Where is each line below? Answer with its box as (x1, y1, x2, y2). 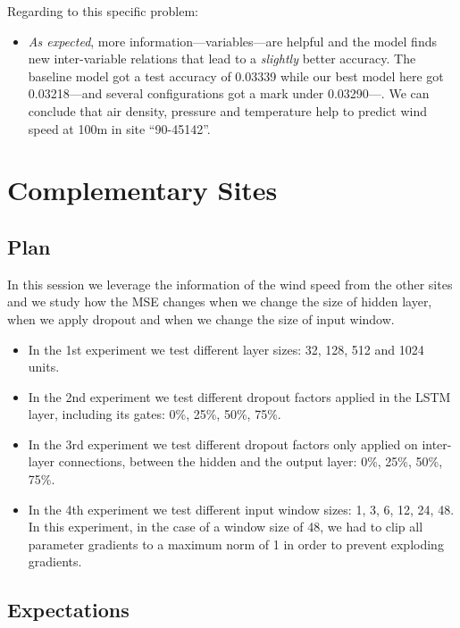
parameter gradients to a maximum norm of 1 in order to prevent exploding (28, 534, 444, 553)
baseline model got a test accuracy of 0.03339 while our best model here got (28, 66, 444, 85)
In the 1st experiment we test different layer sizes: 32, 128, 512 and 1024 (28, 339, 424, 358)
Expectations (7, 596, 130, 624)
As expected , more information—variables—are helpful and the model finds (28, 31, 437, 50)
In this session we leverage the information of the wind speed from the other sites (7, 274, 453, 293)
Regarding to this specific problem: (7, 2, 198, 20)
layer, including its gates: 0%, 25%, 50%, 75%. (28, 405, 281, 423)
